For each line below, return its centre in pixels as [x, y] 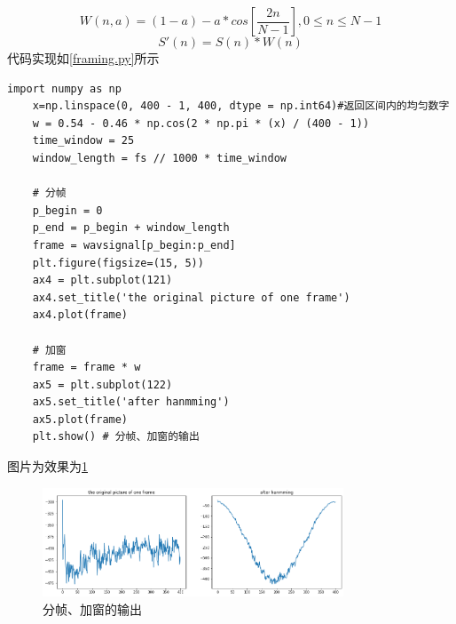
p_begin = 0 [67, 210]
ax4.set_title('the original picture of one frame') [191, 297]
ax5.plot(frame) [80, 419]
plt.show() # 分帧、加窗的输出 [116, 437]
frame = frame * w [86, 368]
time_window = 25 [83, 141]
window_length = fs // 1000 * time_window [159, 158]
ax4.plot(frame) [80, 315]
